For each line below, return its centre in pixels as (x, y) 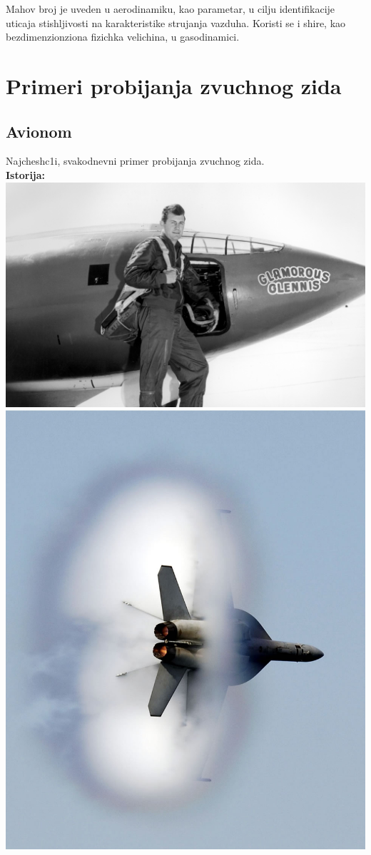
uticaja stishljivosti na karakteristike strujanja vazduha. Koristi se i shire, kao (176, 22)
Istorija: (26, 174)
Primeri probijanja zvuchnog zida (174, 85)
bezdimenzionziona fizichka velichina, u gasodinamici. (123, 37)
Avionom (39, 131)
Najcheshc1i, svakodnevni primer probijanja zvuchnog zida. (135, 161)
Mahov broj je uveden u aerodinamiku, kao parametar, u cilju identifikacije (171, 9)
